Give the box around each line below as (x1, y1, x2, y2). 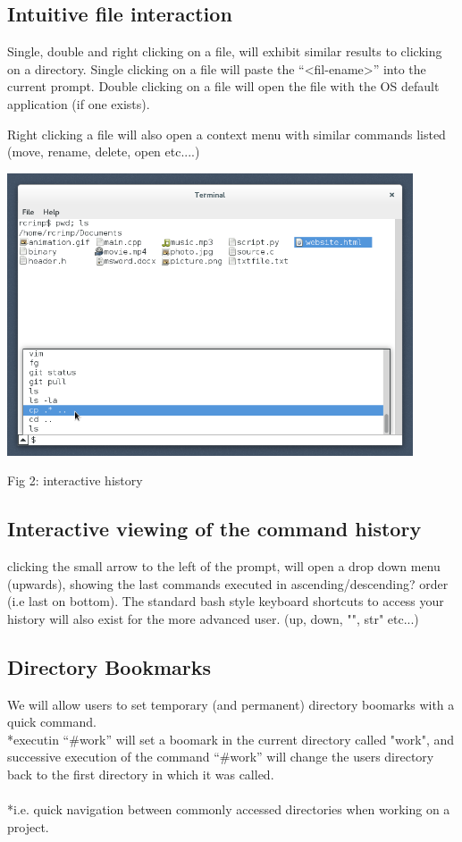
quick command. (7, 712, 97, 731)
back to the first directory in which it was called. (7, 764, 274, 783)
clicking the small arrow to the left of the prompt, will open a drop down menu (7, 556, 441, 575)
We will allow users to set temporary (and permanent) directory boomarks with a (7, 695, 455, 713)
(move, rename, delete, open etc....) (7, 142, 200, 161)
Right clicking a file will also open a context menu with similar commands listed (7, 124, 446, 143)
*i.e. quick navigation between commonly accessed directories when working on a (7, 800, 450, 819)
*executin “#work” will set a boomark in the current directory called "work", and (7, 729, 455, 748)
